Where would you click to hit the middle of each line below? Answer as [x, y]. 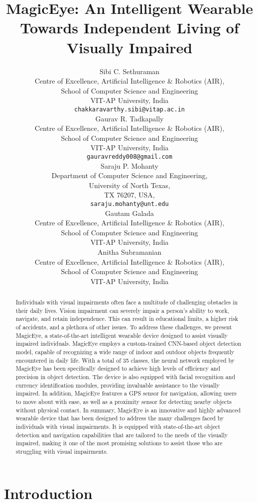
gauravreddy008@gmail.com [129, 156]
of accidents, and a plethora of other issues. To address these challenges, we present [124, 327]
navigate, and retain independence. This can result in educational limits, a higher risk [127, 319]
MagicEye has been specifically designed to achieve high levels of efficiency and [118, 368]
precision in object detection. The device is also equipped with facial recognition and [126, 377]
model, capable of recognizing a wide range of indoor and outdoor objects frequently [125, 352]
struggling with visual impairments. [62, 451]
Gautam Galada [129, 213]
